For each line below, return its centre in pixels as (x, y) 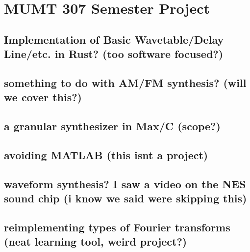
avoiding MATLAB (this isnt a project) (106, 154)
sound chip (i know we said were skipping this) (125, 198)
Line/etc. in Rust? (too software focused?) (114, 54)
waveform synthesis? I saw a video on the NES (125, 183)
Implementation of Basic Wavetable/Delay (114, 39)
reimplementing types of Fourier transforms (117, 227)
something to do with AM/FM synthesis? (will (125, 82)
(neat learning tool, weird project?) (96, 241)
